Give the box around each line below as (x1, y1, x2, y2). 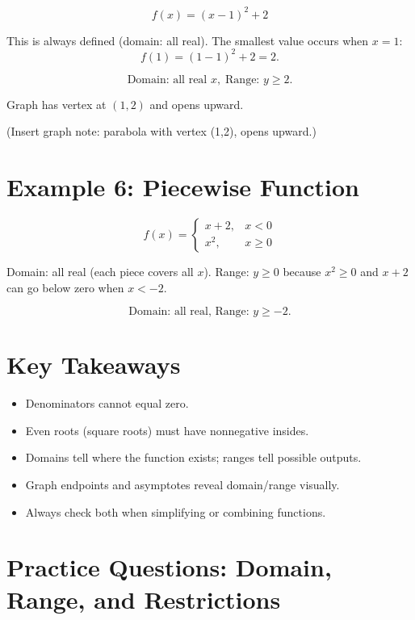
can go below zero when (6, 279, 124, 295)
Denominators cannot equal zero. (25, 395, 189, 412)
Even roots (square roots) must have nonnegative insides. (25, 421, 309, 438)
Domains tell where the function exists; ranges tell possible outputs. (25, 449, 362, 466)
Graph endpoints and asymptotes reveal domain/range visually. (25, 476, 340, 492)
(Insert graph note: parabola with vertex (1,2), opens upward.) (6, 123, 316, 140)
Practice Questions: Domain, (6, 551, 332, 584)
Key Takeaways (6, 348, 181, 381)
